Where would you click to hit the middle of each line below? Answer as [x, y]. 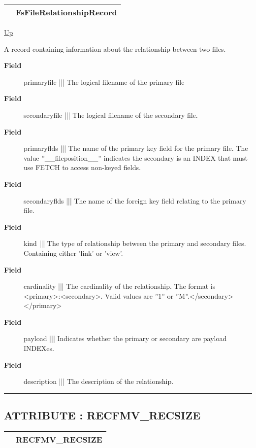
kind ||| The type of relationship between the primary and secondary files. [135, 243]
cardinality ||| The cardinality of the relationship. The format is [120, 286]
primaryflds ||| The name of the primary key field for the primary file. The [136, 148]
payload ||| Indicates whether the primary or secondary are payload [125, 338]
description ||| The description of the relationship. [99, 381]
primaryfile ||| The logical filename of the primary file [104, 82]
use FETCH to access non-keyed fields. [82, 167]
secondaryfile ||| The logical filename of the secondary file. [111, 115]
